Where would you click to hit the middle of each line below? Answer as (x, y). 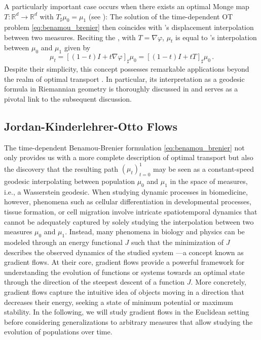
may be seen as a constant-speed (203, 168)
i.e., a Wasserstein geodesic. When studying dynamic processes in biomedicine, (126, 191)
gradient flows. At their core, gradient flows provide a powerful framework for (124, 262)
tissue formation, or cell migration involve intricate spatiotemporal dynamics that (131, 212)
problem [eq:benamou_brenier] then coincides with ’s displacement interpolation (129, 27)
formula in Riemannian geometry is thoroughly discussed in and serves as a (121, 89)
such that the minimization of (177, 242)
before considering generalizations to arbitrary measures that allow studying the (128, 321)
